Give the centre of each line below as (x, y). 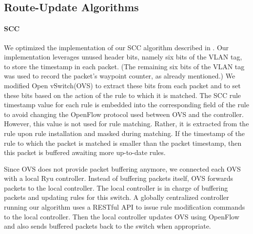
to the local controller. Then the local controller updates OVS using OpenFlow (122, 216)
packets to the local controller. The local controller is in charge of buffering (116, 187)
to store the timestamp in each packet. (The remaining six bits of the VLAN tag (124, 66)
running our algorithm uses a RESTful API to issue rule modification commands (125, 207)
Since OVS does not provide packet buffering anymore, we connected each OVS (122, 168)
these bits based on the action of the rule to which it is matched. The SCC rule (123, 95)
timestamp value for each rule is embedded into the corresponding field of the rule (126, 105)
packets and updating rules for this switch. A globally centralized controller (117, 197)
